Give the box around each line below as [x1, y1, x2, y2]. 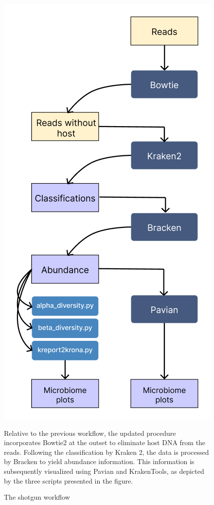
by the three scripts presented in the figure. [4, 475, 133, 486]
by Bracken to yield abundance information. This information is [4, 456, 195, 467]
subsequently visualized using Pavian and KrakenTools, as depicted [4, 466, 204, 476]
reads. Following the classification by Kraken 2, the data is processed [4, 447, 209, 457]
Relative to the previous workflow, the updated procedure [4, 428, 176, 438]
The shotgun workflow [4, 492, 70, 502]
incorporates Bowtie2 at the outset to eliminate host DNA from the [4, 437, 206, 448]
